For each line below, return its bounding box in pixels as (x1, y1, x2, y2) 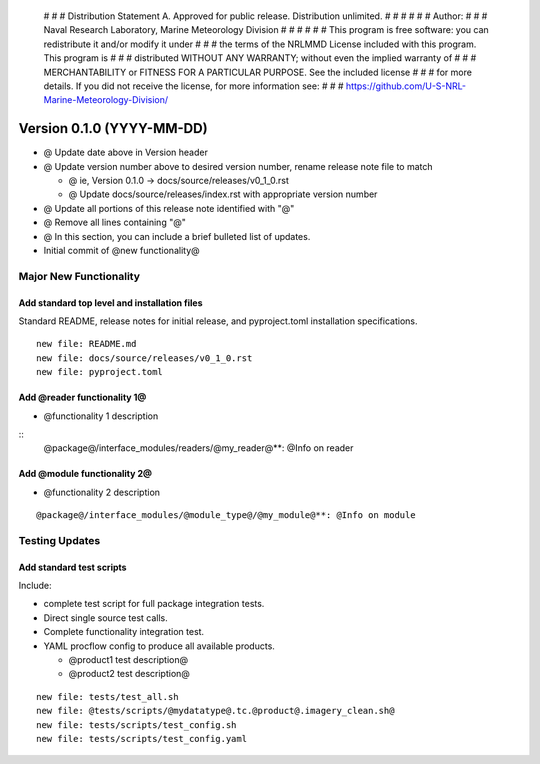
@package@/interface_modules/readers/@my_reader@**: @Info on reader (43, 442, 354, 454)
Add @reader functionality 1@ (18, 391, 147, 404)
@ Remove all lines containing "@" (43, 216, 187, 229)
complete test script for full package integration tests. (43, 598, 265, 610)
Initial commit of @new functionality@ (43, 244, 200, 256)
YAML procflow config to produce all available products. (43, 640, 275, 652)
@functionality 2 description (43, 486, 160, 498)
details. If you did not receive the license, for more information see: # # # (43, 80, 344, 92)
